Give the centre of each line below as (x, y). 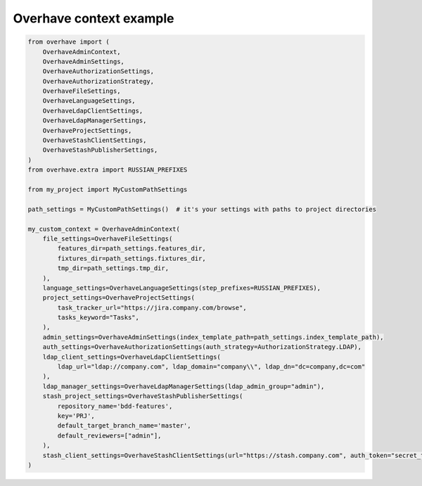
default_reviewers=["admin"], (109, 435)
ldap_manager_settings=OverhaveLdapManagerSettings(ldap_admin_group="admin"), (184, 386)
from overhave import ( (69, 42)
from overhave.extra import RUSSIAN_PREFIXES (108, 170)
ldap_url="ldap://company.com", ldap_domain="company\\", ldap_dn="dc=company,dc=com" (211, 367)
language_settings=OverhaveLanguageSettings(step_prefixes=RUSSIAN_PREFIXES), (182, 288)
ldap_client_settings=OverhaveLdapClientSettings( (132, 357)
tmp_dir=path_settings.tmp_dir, (113, 268)
